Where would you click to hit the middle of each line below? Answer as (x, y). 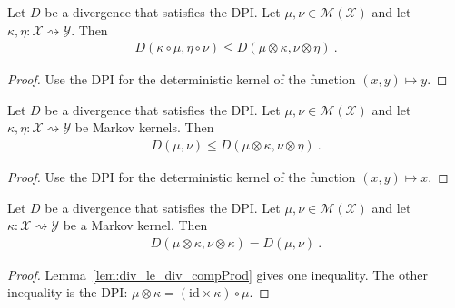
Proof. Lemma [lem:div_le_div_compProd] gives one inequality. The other (218, 274)
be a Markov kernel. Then (135, 225)
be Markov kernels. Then (144, 127)
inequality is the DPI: (68, 292)
